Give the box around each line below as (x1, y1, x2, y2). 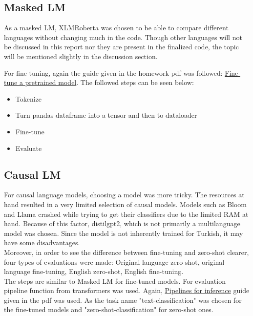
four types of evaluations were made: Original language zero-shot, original (4, 256, 225, 267)
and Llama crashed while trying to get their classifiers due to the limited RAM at (4, 209, 249, 219)
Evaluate (15, 143, 42, 153)
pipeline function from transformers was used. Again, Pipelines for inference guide (4, 285, 250, 295)
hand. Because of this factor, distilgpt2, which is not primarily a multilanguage (4, 218, 240, 229)
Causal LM (4, 167, 61, 182)
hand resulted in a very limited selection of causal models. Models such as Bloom (4, 199, 247, 209)
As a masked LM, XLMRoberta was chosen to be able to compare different (4, 22, 229, 33)
